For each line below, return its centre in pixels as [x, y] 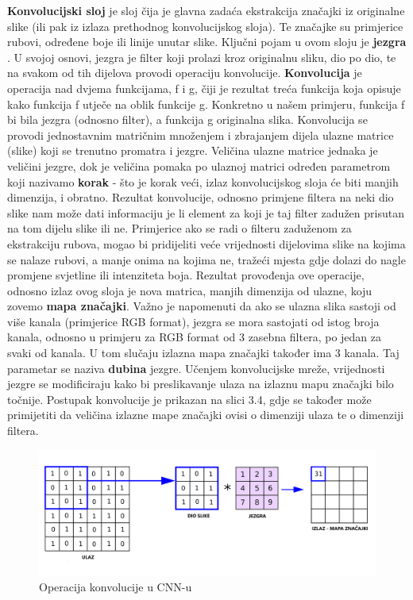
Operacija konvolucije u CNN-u [116, 587]
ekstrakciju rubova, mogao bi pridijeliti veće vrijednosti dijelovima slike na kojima [206, 243]
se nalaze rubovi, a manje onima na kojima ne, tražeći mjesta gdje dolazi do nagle [206, 259]
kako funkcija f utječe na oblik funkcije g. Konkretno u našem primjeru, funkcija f [206, 104]
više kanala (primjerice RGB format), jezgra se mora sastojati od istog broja [193, 321]
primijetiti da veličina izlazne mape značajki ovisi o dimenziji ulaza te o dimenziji [206, 415]
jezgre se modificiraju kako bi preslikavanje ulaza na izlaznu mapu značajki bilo [201, 384]
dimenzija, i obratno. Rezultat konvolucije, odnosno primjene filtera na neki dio [201, 197]
